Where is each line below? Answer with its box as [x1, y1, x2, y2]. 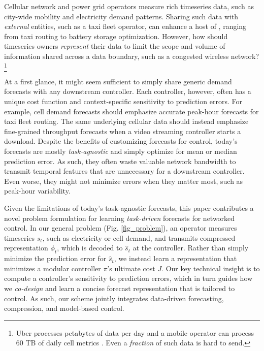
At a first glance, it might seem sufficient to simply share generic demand [4, 76, 232, 86]
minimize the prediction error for [4, 253, 107, 264]
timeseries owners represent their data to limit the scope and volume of [4, 41, 225, 51]
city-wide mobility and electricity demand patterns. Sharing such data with [4, 11, 239, 21]
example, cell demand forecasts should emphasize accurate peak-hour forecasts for [4, 106, 259, 116]
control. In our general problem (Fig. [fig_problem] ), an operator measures [4, 222, 237, 233]
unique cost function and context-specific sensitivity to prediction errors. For [4, 96, 243, 107]
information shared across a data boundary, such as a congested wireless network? [4, 50, 259, 61]
